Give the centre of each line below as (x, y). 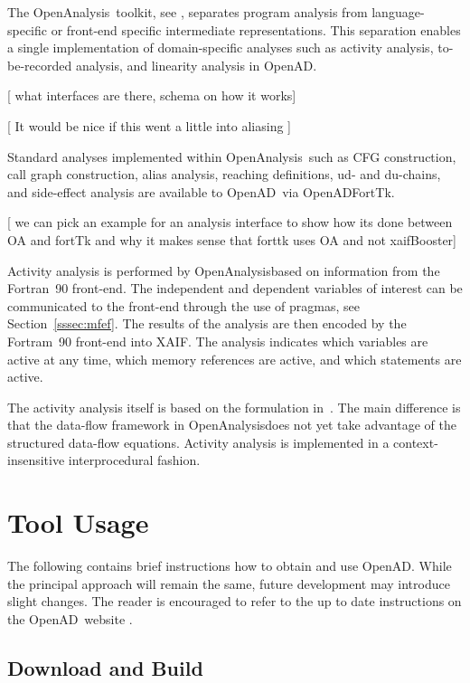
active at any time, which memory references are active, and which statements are (235, 359)
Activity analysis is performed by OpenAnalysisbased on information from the (224, 270)
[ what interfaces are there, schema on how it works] (152, 95)
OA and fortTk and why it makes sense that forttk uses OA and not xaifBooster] (232, 239)
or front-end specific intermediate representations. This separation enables (256, 29)
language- (398, 12)
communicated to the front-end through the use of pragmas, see (183, 305)
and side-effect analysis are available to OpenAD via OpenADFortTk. (201, 191)
